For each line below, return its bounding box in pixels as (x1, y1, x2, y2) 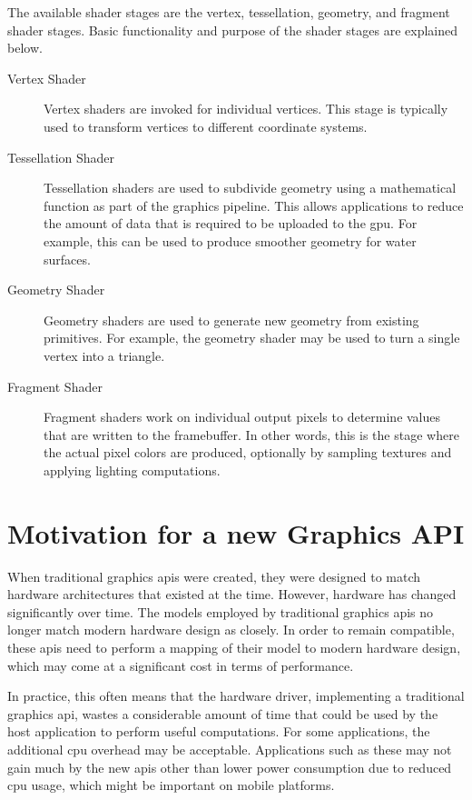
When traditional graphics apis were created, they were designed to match (7, 566, 421, 585)
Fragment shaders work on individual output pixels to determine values (44, 407, 441, 426)
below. (7, 38, 43, 57)
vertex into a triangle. (44, 345, 165, 365)
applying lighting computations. (44, 460, 221, 479)
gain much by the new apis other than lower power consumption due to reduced (7, 757, 452, 776)
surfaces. (44, 249, 91, 268)
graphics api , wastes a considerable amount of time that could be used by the (7, 704, 438, 723)
